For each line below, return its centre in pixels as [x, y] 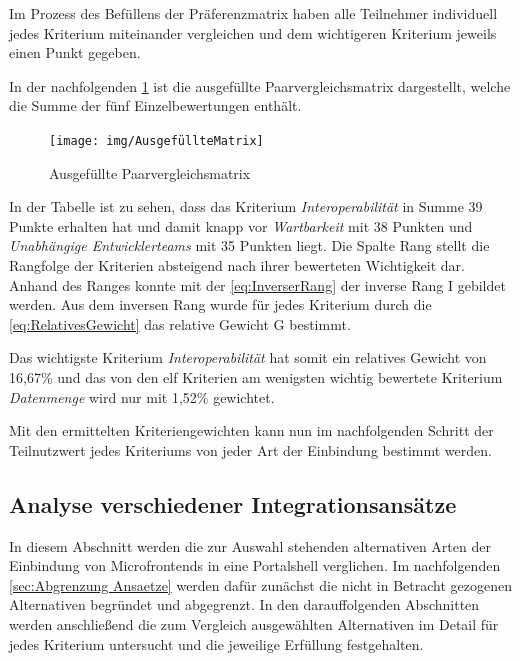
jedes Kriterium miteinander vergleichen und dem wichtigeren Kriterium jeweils [253, 32]
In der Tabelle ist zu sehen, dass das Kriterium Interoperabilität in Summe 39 [246, 206]
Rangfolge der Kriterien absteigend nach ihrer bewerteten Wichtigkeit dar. [237, 265]
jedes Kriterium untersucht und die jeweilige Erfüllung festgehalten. [216, 643]
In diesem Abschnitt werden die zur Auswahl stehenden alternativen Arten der [250, 545]
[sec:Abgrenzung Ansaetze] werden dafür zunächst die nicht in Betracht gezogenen [261, 584]
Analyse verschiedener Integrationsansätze [233, 503]
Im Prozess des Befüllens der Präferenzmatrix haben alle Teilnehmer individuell [253, 13]
